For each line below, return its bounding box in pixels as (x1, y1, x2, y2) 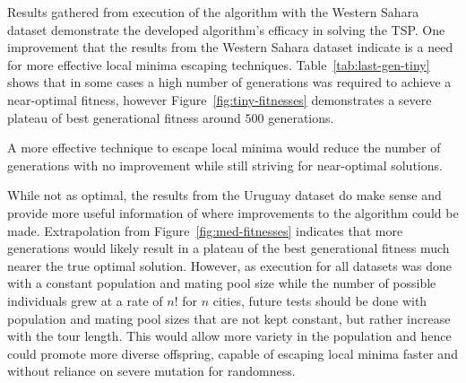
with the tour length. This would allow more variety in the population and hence (7, 326, 452, 345)
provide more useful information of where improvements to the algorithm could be (7, 203, 459, 222)
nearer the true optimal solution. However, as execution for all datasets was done (7, 256, 452, 274)
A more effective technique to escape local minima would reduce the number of (7, 138, 441, 157)
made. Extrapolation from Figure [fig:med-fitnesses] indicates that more (7, 221, 403, 239)
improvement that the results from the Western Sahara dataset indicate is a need (7, 38, 453, 57)
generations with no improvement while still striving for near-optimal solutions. (7, 155, 443, 174)
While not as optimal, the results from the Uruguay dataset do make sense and (7, 186, 442, 205)
